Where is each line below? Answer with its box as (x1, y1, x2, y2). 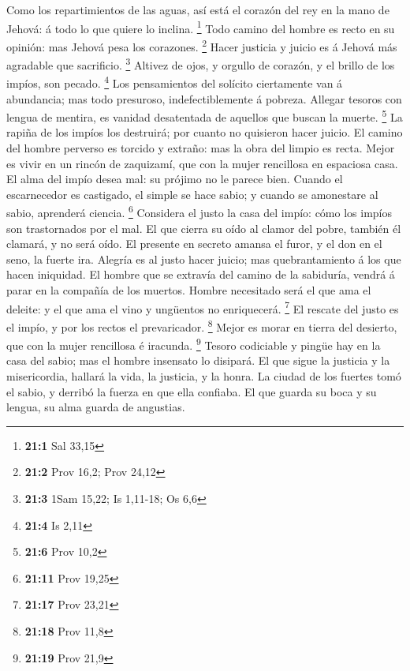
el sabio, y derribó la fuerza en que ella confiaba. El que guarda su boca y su (6, 383, 377, 399)
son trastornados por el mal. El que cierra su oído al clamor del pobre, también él (6, 219, 401, 236)
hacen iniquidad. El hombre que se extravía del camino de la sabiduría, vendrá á (6, 266, 395, 283)
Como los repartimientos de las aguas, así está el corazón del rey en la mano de (6, 2, 389, 17)
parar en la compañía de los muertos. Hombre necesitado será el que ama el (6, 282, 371, 298)
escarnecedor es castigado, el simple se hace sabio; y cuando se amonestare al (6, 186, 378, 202)
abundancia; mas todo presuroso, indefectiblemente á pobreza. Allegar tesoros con (6, 90, 402, 107)
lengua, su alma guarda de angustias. (6, 399, 185, 415)
